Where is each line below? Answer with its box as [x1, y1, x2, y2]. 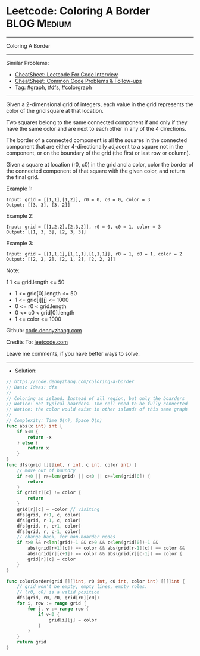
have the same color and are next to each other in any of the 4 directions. [6, 125, 186, 132]
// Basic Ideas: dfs [6, 384, 58, 390]
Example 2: [6, 212, 34, 219]
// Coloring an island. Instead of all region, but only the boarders [6, 395, 185, 401]
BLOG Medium [6, 17, 71, 30]
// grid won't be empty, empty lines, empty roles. [17, 584, 148, 590]
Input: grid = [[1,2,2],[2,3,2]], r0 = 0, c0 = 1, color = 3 [6, 224, 161, 230]
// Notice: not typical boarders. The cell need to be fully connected [6, 401, 187, 407]
